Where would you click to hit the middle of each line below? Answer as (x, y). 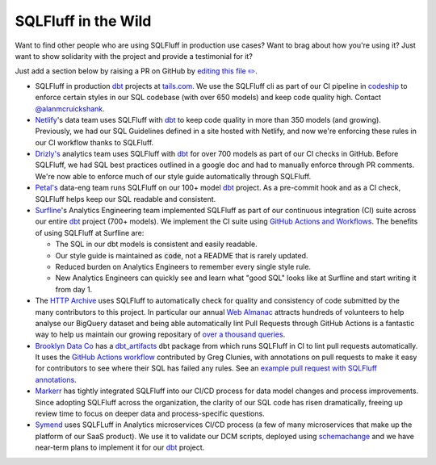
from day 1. (74, 289)
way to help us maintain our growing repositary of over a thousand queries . (160, 334)
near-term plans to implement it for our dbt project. (120, 447)
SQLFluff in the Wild (83, 21)
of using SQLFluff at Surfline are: (90, 232)
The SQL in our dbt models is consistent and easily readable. (156, 244)
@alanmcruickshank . (70, 108)
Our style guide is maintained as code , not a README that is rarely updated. (182, 255)
